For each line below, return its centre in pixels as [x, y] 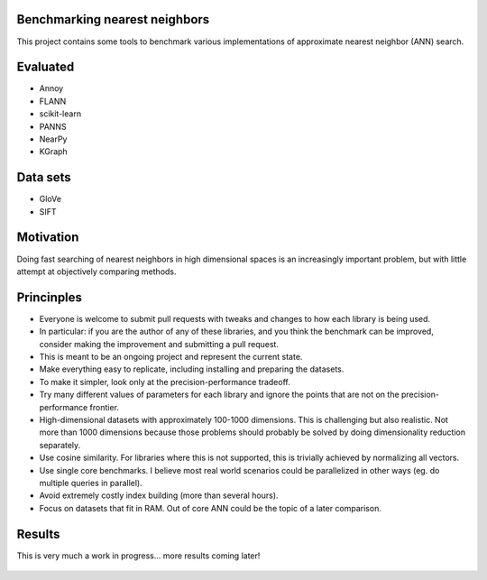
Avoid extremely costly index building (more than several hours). [159, 495]
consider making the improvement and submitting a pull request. [159, 344]
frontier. [104, 407]
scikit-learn [60, 114]
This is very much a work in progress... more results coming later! [138, 556]
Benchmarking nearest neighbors [113, 19]
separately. [60, 445]
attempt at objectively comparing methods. [96, 272]
